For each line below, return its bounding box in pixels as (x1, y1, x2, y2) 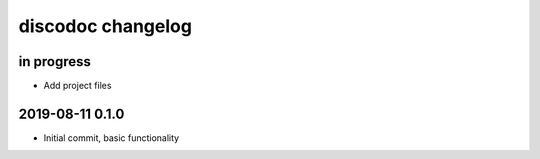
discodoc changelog (18, 15, 192, 37)
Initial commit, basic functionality (43, 131, 180, 144)
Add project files (43, 80, 112, 92)
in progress (18, 53, 92, 70)
